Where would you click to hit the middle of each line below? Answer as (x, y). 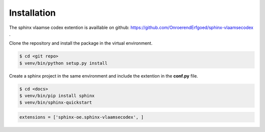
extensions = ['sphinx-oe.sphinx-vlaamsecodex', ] (82, 117)
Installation (32, 13)
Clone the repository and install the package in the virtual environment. (81, 43)
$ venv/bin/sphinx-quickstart (56, 103)
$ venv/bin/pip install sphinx (57, 96)
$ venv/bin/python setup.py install (64, 63)
